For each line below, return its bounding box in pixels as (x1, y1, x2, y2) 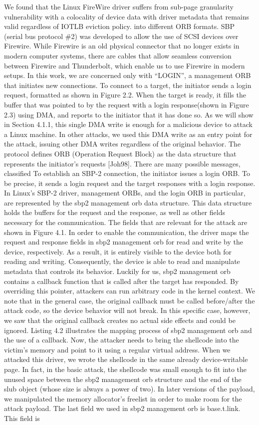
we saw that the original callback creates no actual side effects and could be (4, 315, 236, 325)
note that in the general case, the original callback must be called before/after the (4, 295, 255, 305)
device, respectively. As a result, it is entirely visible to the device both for (4, 246, 232, 256)
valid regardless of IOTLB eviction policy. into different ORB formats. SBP (4, 21, 235, 31)
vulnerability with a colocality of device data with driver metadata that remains (4, 11, 250, 21)
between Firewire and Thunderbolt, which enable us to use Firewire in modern (4, 60, 245, 70)
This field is (4, 412, 40, 423)
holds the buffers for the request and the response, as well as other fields (4, 207, 225, 217)
